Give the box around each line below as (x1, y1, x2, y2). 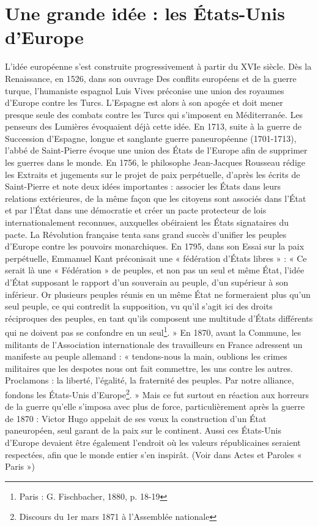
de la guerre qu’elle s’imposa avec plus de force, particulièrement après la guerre (5, 400, 305, 413)
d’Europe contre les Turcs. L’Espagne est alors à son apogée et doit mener (5, 96, 283, 109)
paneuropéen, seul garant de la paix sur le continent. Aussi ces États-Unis (5, 424, 281, 437)
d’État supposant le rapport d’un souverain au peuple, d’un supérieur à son (5, 276, 289, 288)
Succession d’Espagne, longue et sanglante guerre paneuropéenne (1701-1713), (5, 131, 297, 144)
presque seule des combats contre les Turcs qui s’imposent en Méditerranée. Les (5, 108, 303, 120)
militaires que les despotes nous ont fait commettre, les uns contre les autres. (5, 361, 293, 374)
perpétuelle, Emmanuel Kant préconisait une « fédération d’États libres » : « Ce (5, 251, 307, 264)
